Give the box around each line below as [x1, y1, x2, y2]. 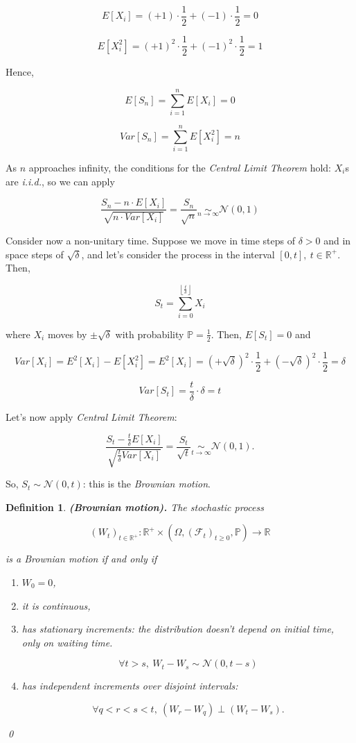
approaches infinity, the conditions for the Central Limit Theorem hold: [28, 160, 331, 174]
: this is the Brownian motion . [82, 476, 211, 491]
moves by [47, 326, 87, 341]
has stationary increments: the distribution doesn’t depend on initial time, [21, 621, 335, 636]
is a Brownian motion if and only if [6, 551, 157, 566]
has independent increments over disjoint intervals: [21, 678, 238, 693]
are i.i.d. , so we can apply [6, 174, 115, 188]
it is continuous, [21, 598, 91, 612]
